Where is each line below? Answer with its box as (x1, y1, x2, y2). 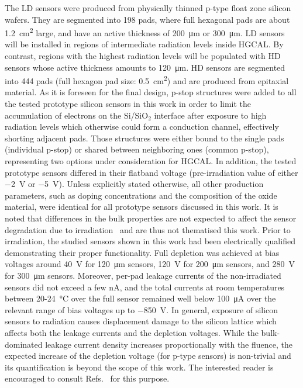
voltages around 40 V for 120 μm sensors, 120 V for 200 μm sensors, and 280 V (5, 258, 295, 270)
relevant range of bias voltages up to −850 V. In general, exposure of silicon (5, 303, 278, 316)
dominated (5, 338, 43, 350)
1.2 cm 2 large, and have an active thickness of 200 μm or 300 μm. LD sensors (5, 25, 285, 39)
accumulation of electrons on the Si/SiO (5, 109, 149, 121)
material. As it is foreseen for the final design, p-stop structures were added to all (5, 86, 297, 98)
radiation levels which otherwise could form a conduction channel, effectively (5, 120, 279, 133)
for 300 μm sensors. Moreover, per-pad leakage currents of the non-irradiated (5, 269, 281, 281)
